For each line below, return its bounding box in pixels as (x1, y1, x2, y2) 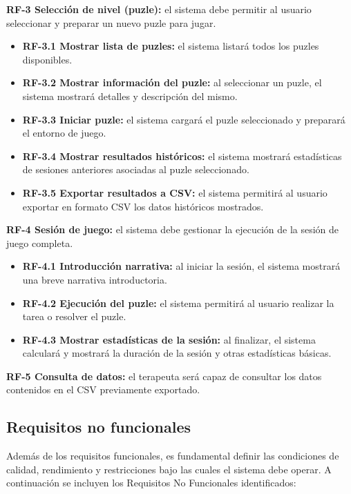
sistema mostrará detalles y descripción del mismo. (22, 88, 238, 103)
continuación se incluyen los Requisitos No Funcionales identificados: (6, 475, 296, 490)
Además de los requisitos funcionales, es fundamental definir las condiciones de (6, 448, 339, 463)
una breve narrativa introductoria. (22, 272, 167, 286)
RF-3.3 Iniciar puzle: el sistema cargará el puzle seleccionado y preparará (22, 112, 345, 126)
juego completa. (6, 235, 73, 250)
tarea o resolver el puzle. (22, 309, 126, 324)
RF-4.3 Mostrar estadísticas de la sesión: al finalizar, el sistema (22, 332, 316, 346)
